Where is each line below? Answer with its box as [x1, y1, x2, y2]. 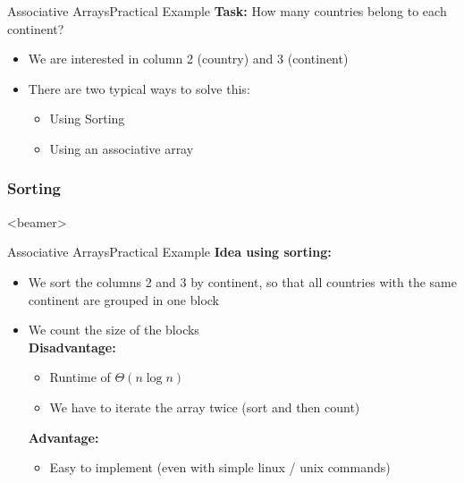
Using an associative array [49, 139, 194, 157]
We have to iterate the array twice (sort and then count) [49, 397, 360, 416]
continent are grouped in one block [28, 290, 220, 309]
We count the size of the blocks [28, 320, 199, 339]
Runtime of [49, 368, 111, 386]
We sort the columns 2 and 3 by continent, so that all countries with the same [28, 272, 457, 291]
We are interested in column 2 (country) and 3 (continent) [28, 49, 349, 68]
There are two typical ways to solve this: [28, 79, 250, 97]
